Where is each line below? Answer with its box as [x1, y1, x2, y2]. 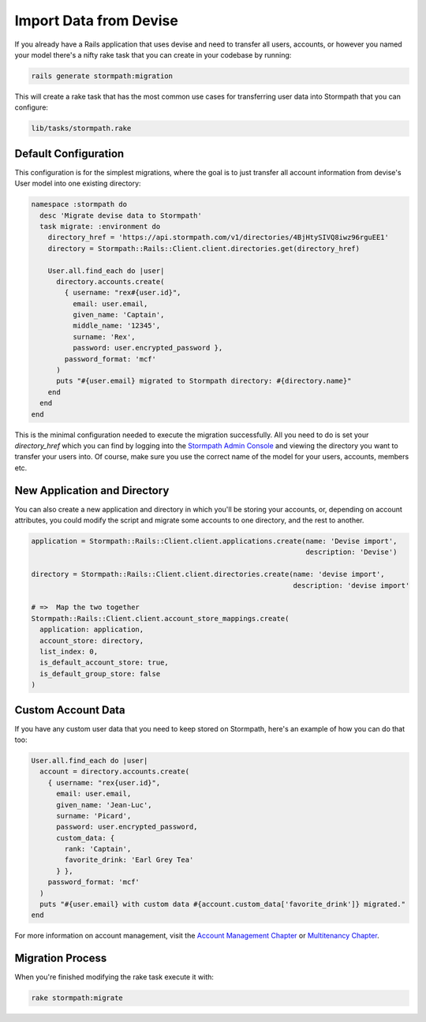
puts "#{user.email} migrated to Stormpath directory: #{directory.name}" [56, 376, 352, 386]
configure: [14, 103, 49, 112]
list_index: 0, [39, 647, 99, 656]
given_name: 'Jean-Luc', [56, 800, 153, 809]
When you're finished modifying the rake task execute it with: [14, 972, 215, 982]
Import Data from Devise [14, 12, 179, 29]
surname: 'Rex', [72, 332, 136, 341]
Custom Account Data [14, 703, 125, 717]
